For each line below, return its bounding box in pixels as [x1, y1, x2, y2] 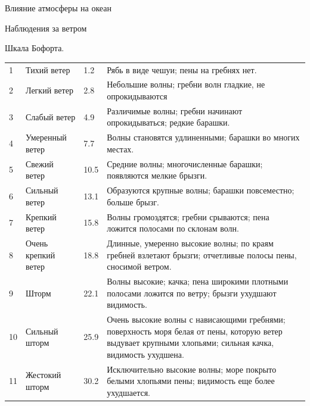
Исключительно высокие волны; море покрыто [107, 363, 277, 375]
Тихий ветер [26, 63, 70, 76]
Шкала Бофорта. [5, 42, 64, 54]
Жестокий [26, 368, 61, 381]
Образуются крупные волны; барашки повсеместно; [107, 184, 294, 196]
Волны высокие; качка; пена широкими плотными [107, 275, 289, 288]
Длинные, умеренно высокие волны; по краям [107, 237, 274, 249]
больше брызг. [107, 195, 159, 208]
